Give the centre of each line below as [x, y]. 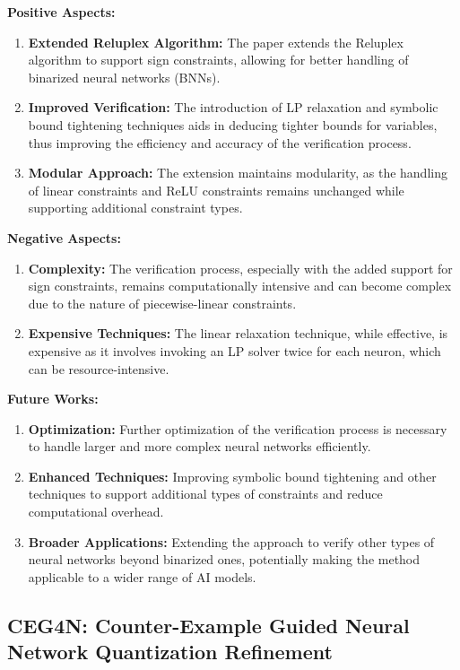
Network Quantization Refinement [170, 652]
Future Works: [53, 399]
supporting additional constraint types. [135, 208]
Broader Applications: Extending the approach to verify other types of [231, 541]
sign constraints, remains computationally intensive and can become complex [240, 286]
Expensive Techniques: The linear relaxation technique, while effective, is [238, 333]
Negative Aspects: [64, 237]
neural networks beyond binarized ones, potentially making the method [224, 559]
